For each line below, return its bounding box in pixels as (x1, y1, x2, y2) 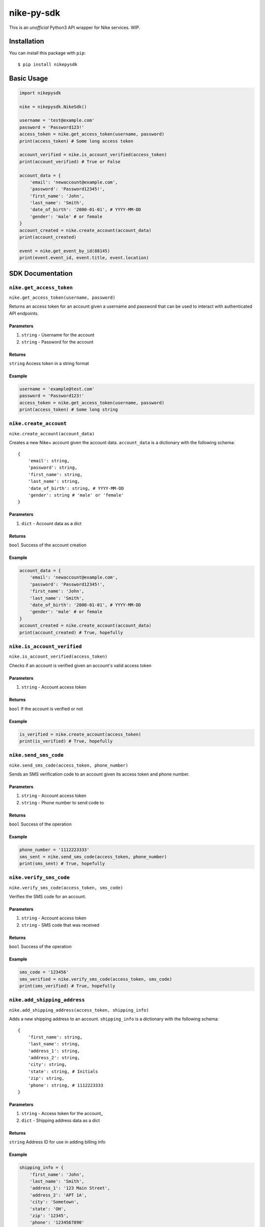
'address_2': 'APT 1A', (29, 1192, 87, 1198)
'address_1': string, (27, 1048, 80, 1054)
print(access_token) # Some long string (19, 407, 118, 412)
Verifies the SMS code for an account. (9, 894, 86, 900)
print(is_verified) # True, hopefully (19, 738, 113, 744)
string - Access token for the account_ (21, 1111, 103, 1117)
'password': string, (27, 465, 78, 471)
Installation (9, 37, 44, 46)
